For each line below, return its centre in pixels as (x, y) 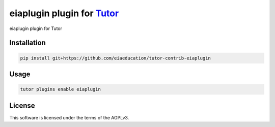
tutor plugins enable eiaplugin (61, 89)
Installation (28, 43)
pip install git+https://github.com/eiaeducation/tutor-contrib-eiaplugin (116, 58)
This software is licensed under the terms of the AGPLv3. (69, 117)
